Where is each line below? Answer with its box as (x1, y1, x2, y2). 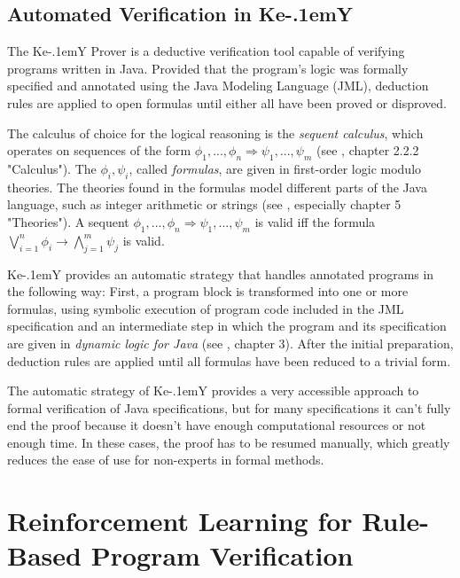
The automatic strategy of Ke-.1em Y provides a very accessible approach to (7, 381, 419, 400)
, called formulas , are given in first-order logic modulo (129, 159, 422, 177)
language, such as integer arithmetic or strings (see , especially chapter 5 (7, 195, 402, 214)
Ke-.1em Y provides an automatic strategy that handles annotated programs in (7, 264, 434, 283)
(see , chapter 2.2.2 (316, 141, 419, 160)
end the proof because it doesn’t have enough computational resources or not (7, 416, 426, 434)
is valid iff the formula (254, 212, 376, 230)
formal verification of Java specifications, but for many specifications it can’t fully (7, 398, 451, 417)
